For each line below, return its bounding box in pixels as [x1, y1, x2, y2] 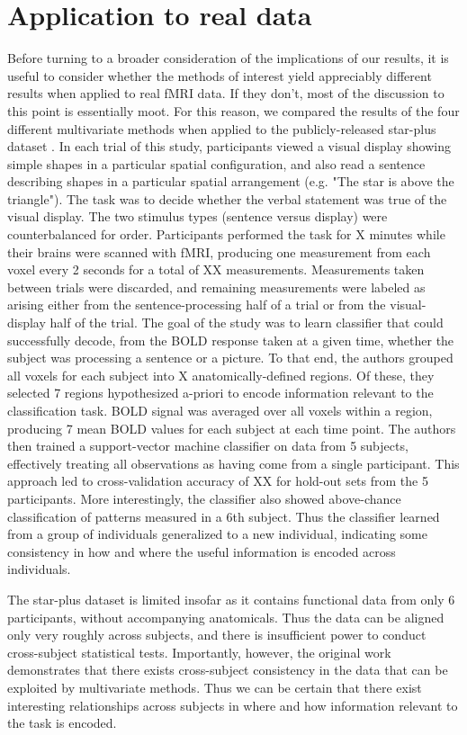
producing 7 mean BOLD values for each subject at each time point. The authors [7, 418, 456, 437]
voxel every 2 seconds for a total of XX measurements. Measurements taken [7, 260, 425, 279]
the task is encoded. [7, 713, 117, 732]
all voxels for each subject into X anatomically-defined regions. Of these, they [7, 365, 435, 384]
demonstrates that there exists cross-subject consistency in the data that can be [7, 660, 448, 679]
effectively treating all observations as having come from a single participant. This [7, 453, 460, 472]
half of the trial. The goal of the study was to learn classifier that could [49, 313, 444, 332]
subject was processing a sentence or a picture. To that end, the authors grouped [7, 348, 454, 367]
